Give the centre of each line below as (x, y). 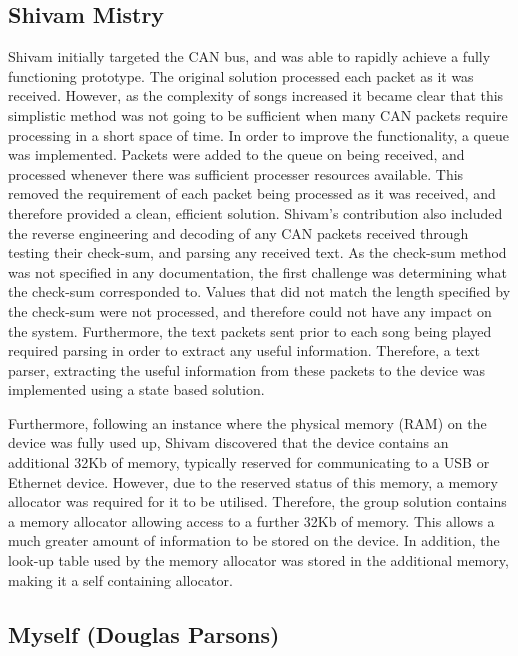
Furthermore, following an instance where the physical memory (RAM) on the (247, 422)
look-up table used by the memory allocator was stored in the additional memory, (258, 560)
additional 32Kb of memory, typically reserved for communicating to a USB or (249, 462)
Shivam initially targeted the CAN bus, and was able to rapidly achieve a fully (249, 56)
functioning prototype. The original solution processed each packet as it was (241, 75)
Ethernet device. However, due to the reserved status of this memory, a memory (253, 481)
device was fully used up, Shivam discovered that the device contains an (228, 442)
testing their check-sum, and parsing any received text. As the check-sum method (257, 252)
